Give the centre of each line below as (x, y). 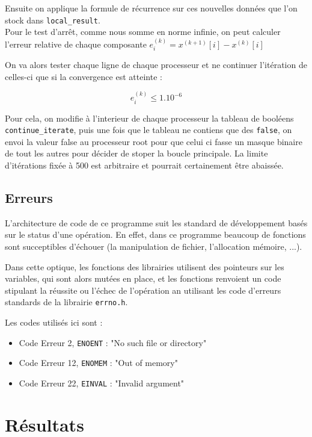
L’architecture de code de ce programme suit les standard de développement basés (156, 222)
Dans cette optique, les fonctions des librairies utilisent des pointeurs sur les (145, 266)
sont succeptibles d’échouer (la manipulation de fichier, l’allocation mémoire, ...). (154, 246)
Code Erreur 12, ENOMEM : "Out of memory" (98, 363)
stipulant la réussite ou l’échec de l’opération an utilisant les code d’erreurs (143, 290)
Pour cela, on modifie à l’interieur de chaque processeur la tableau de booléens (149, 118)
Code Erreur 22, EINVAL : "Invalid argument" (102, 383)
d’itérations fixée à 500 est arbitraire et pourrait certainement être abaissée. (144, 165)
